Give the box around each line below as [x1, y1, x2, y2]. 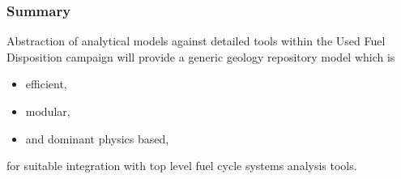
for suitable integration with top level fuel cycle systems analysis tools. [6, 157, 357, 174]
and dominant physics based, [25, 130, 169, 147]
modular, [25, 103, 70, 119]
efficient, [25, 75, 67, 92]
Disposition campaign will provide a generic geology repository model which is [6, 48, 395, 65]
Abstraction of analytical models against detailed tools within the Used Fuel [6, 32, 386, 49]
